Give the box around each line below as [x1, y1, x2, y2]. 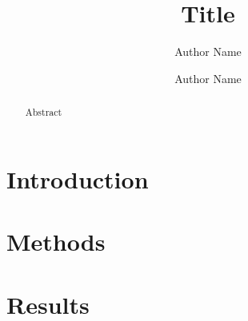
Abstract [25, 105, 62, 119]
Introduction [6, 162, 149, 195]
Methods [6, 225, 106, 258]
